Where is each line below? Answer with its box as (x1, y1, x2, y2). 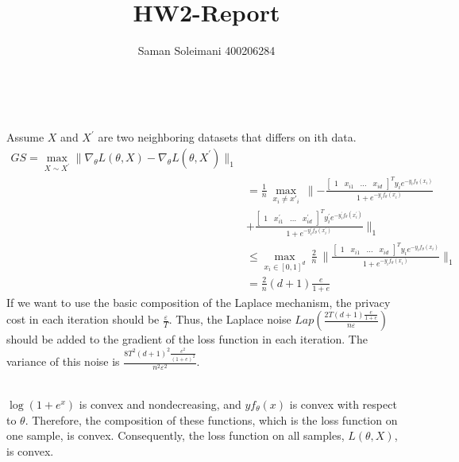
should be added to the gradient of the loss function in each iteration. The (6, 331, 368, 347)
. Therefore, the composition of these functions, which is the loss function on (25, 411, 398, 428)
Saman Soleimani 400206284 (137, 42, 276, 59)
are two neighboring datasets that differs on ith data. (98, 129, 357, 146)
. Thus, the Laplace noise (168, 311, 291, 328)
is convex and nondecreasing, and (79, 395, 241, 412)
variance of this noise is (6, 353, 120, 370)
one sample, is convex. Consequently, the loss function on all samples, (6, 427, 345, 444)
